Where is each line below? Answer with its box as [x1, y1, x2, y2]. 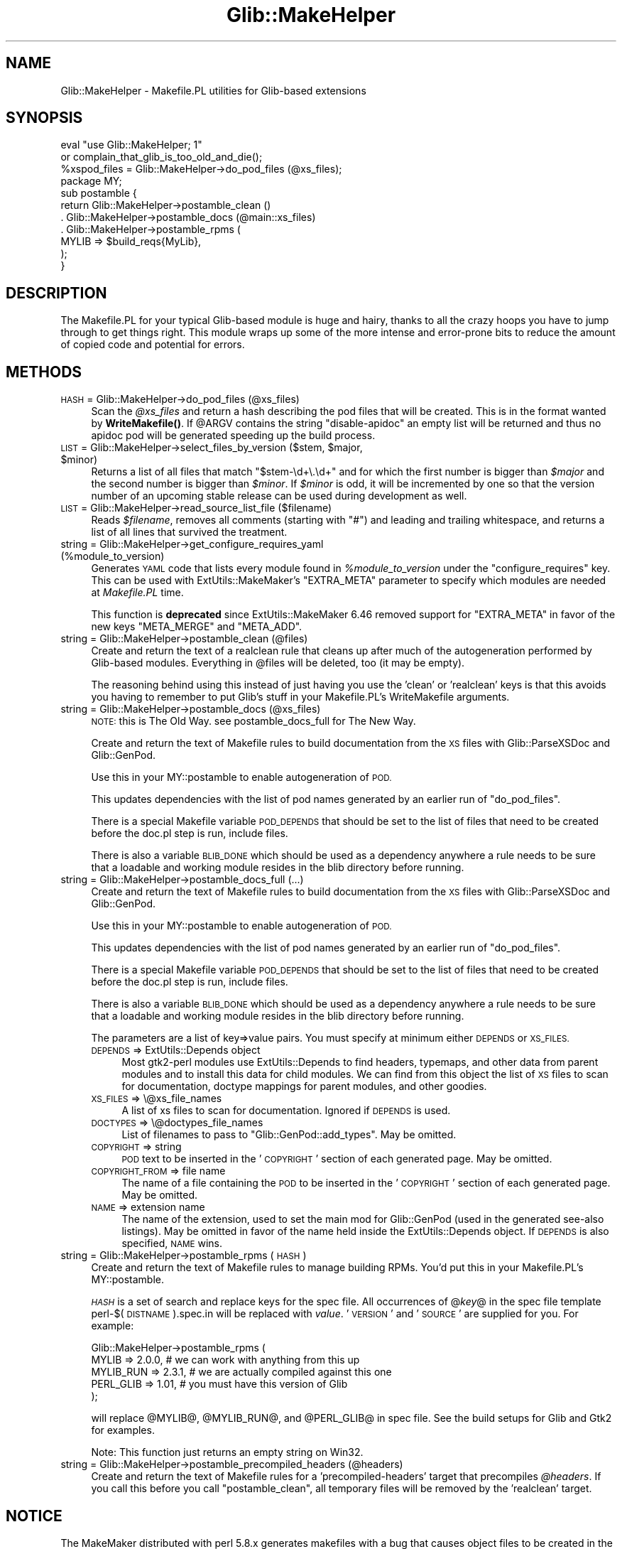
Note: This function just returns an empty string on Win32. [91, 1446, 364, 1459]
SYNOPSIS [6, 109, 83, 127]
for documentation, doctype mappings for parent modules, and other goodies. [121, 1080, 487, 1093]
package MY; [60, 175, 122, 188]
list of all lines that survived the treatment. [91, 526, 288, 539]
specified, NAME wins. [121, 1237, 223, 1250]
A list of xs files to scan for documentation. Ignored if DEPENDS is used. [121, 1104, 451, 1117]
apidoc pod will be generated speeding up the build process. [91, 429, 376, 442]
